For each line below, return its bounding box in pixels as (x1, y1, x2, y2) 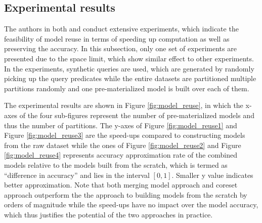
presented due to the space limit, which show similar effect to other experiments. (4, 53, 254, 63)
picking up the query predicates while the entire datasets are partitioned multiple (4, 73, 256, 84)
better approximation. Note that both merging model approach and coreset (4, 179, 238, 190)
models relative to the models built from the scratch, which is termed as (4, 159, 228, 170)
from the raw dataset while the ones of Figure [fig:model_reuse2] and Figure (4, 139, 241, 150)
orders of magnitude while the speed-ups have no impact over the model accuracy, (4, 199, 258, 210)
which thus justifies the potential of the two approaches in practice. (4, 209, 213, 219)
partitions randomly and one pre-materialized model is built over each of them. (4, 83, 249, 93)
